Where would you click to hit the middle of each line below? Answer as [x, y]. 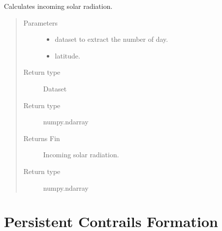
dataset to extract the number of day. [111, 39]
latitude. [67, 55]
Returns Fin [42, 138]
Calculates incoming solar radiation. [58, 6]
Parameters [40, 22]
